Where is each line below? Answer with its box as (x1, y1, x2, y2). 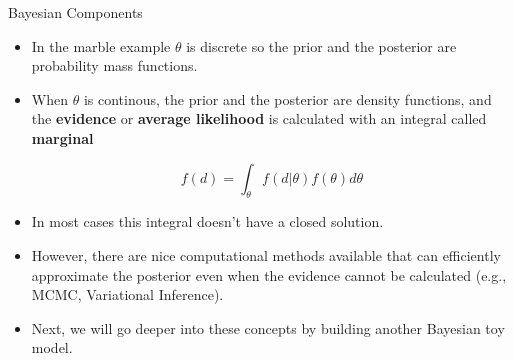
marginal (31, 127, 94, 148)
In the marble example (31, 35, 171, 56)
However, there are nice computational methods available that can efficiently (31, 244, 501, 265)
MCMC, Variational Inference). (31, 284, 224, 305)
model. (31, 337, 73, 358)
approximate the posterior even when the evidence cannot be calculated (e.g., (31, 264, 507, 285)
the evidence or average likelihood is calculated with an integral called (31, 108, 487, 129)
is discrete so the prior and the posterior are (186, 35, 457, 56)
